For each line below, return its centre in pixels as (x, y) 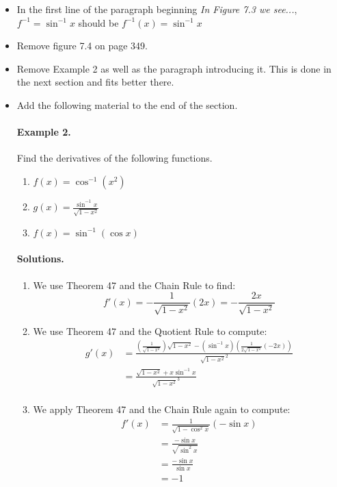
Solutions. (40, 259)
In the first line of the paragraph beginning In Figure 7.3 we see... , (157, 9)
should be (98, 22)
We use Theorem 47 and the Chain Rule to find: (134, 285)
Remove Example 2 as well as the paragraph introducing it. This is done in (174, 68)
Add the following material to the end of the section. (127, 104)
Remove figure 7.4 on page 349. (82, 46)
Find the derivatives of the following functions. (114, 158)
